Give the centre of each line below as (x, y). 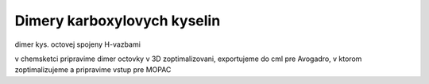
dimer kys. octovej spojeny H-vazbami (77, 44)
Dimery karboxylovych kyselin (118, 21)
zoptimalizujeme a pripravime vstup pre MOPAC (93, 70)
